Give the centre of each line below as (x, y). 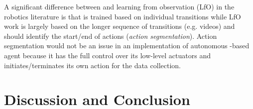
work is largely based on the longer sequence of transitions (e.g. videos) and (120, 26)
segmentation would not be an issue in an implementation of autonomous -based (127, 46)
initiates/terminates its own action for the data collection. (92, 65)
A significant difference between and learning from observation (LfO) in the (119, 6)
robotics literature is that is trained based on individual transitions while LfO (123, 16)
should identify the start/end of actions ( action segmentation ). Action (111, 36)
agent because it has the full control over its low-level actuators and (107, 55)
